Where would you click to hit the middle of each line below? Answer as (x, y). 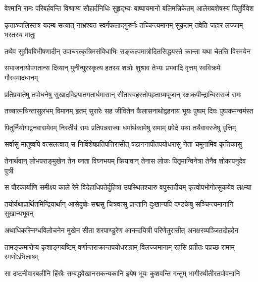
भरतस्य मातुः (20, 34)
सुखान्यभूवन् (19, 213)
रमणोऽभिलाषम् (22, 256)
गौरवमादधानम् (21, 77)
